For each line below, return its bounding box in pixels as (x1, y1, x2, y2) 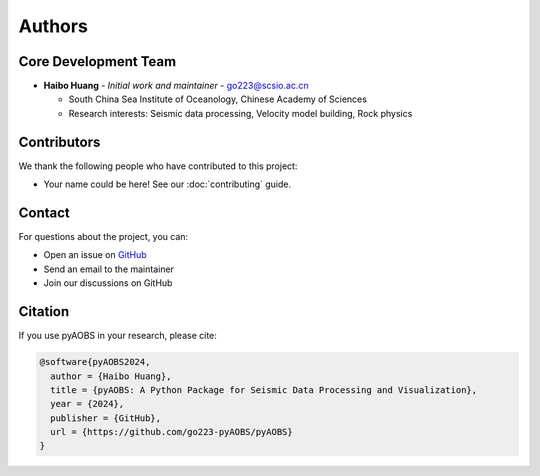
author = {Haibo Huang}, (50, 370, 172, 382)
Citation (18, 303, 70, 320)
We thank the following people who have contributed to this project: (18, 160, 298, 172)
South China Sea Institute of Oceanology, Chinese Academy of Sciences (68, 93, 367, 105)
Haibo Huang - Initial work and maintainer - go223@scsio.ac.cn (43, 80, 309, 92)
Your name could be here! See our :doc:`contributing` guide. (43, 178, 292, 190)
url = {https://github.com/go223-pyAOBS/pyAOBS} (50, 426, 294, 438)
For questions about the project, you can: (18, 231, 189, 243)
